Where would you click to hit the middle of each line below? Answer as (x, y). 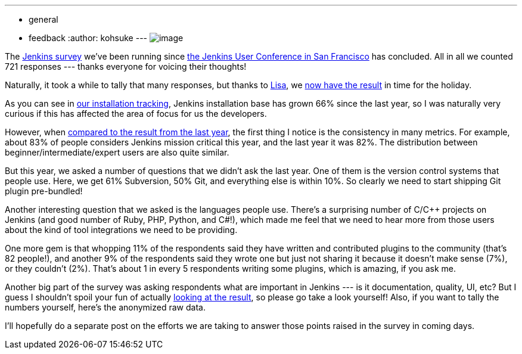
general (44, 19)
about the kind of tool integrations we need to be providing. (121, 230)
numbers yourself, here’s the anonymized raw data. (105, 307)
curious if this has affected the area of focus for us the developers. (136, 114)
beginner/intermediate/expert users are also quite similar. (117, 152)
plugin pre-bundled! (44, 191)
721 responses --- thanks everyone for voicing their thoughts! (126, 66)
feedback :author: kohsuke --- (88, 38)
